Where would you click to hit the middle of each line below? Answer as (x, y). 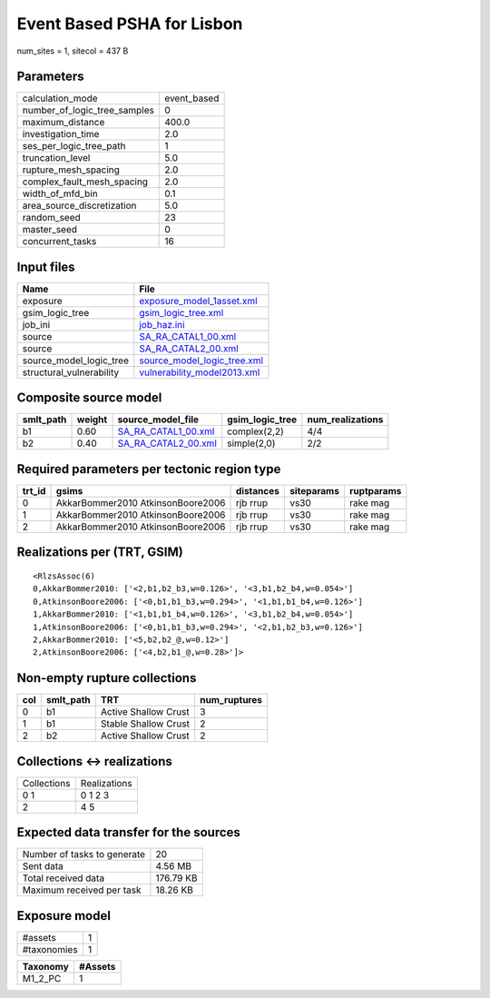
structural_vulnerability (71, 372)
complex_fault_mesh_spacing (85, 182)
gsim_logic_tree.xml (181, 312)
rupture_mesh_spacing (71, 170)
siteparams (314, 491)
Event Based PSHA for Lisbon (130, 24)
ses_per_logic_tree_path (74, 146)
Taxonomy (46, 966)
